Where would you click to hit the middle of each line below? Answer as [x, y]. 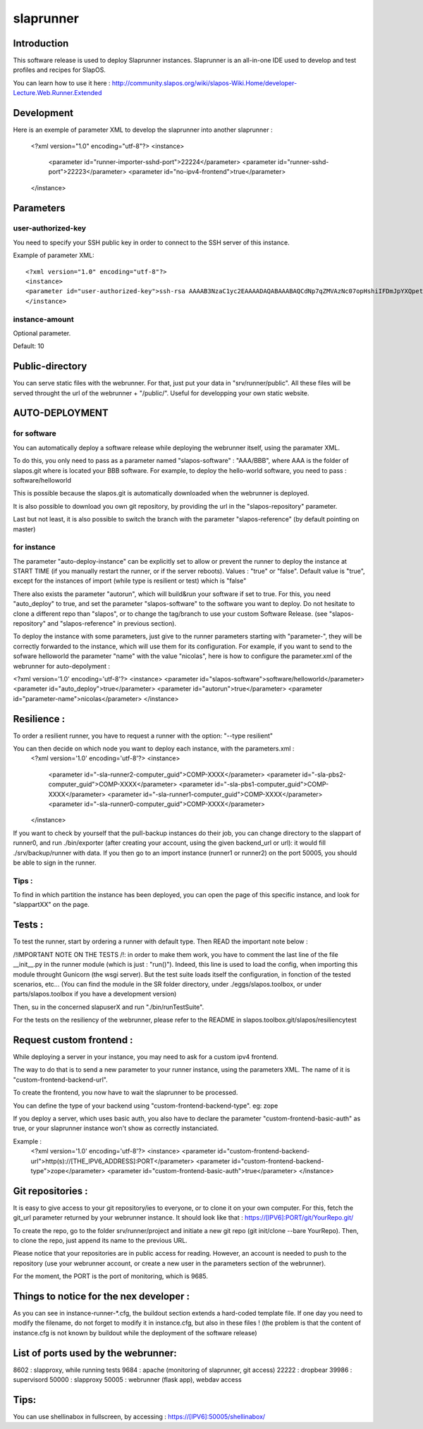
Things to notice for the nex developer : [102, 1296]
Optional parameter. [42, 333]
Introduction [41, 43]
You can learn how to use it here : [62, 83]
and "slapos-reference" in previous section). [111, 624]
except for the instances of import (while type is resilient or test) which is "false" [130, 581]
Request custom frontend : [73, 1040]
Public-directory [50, 366]
